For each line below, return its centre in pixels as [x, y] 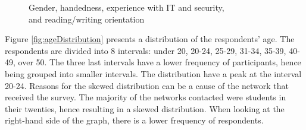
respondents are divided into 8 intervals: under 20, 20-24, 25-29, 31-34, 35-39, [146, 50]
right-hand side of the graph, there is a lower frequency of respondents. [134, 120]
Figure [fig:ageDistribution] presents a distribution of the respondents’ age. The [150, 39]
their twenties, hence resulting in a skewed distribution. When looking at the [145, 108]
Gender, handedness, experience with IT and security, [127, 7]
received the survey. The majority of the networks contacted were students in [146, 97]
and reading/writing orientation [87, 19]
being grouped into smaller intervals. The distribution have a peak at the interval [153, 73]
